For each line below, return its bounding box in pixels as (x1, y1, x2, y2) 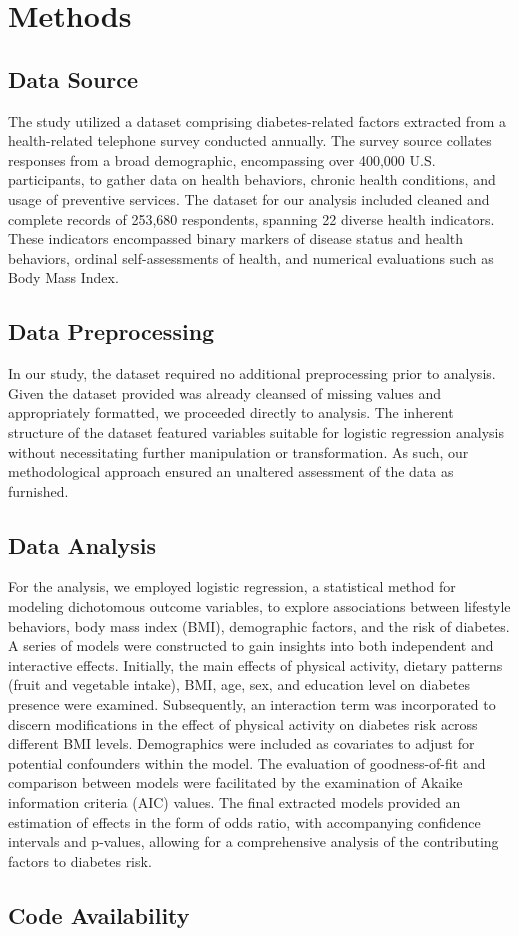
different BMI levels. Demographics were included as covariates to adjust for (8, 733, 475, 754)
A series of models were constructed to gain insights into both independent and (8, 635, 494, 656)
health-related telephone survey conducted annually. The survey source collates (8, 130, 492, 151)
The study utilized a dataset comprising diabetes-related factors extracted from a (8, 110, 506, 131)
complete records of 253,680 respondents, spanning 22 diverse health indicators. (8, 208, 495, 229)
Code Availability (8, 899, 190, 930)
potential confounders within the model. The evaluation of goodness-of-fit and (8, 752, 486, 773)
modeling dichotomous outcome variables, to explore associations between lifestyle (8, 596, 511, 617)
